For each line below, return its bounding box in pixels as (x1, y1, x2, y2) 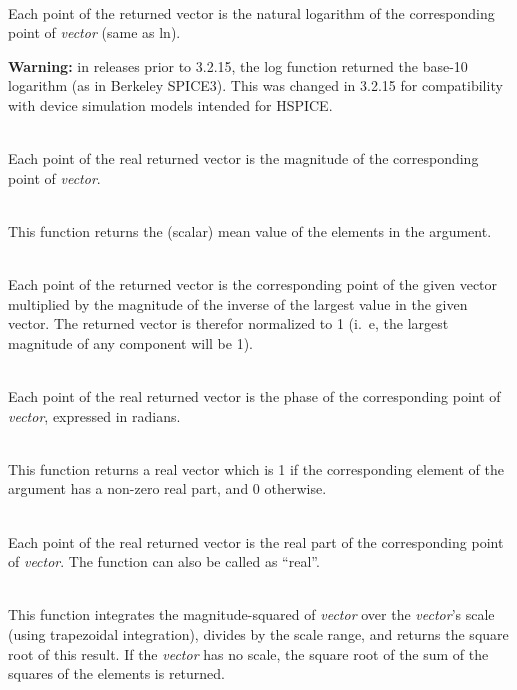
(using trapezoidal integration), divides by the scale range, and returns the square (8, 624, 509, 645)
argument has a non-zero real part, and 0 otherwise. (8, 478, 327, 499)
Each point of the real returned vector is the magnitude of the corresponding (8, 148, 479, 169)
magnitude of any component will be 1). (8, 332, 254, 353)
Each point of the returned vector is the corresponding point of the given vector (8, 274, 498, 295)
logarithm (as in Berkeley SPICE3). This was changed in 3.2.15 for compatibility (8, 75, 503, 96)
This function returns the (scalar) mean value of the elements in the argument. (8, 220, 492, 241)
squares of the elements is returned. (8, 663, 226, 684)
